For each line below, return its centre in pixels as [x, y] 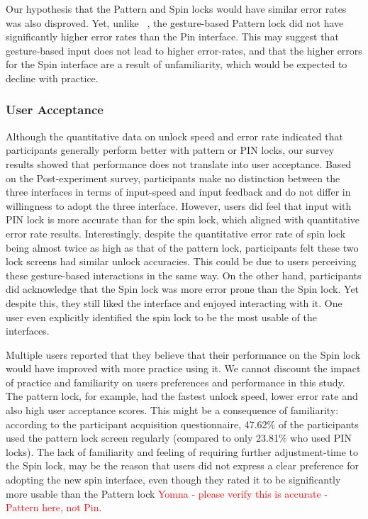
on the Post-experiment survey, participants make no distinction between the [173, 178]
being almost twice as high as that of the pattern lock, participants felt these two [182, 247]
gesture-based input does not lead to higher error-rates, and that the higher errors [184, 50]
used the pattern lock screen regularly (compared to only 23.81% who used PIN [179, 438]
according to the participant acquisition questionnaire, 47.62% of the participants [182, 424]
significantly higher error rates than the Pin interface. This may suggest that [172, 37]
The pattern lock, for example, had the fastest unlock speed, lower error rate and [182, 396]
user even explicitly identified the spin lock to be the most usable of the [161, 317]
